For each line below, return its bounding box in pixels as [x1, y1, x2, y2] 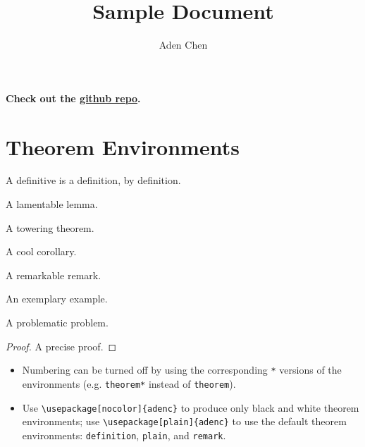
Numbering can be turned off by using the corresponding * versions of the [22, 362, 342, 377]
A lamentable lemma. [6, 197, 98, 212]
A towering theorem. [6, 220, 94, 235]
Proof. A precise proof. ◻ [6, 338, 117, 353]
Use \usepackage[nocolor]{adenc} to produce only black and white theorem [22, 400, 359, 415]
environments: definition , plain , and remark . [22, 427, 226, 442]
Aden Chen [159, 37, 208, 52]
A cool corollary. [6, 244, 77, 259]
